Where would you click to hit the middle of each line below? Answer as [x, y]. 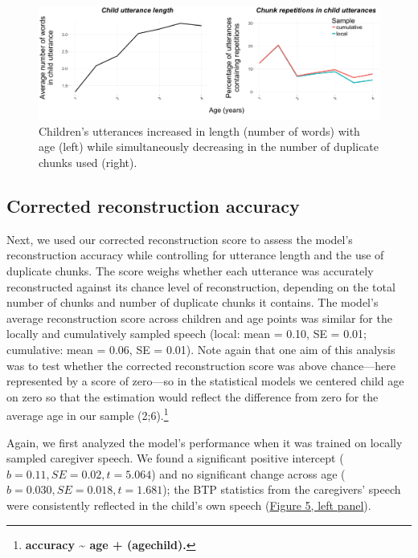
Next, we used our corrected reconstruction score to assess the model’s [180, 239]
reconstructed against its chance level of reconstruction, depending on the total [201, 286]
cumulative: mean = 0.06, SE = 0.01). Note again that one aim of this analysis [201, 349]
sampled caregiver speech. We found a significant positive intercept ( [175, 458]
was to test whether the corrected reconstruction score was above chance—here [201, 365]
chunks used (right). [88, 162]
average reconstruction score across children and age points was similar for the [199, 318]
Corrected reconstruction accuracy [153, 205]
